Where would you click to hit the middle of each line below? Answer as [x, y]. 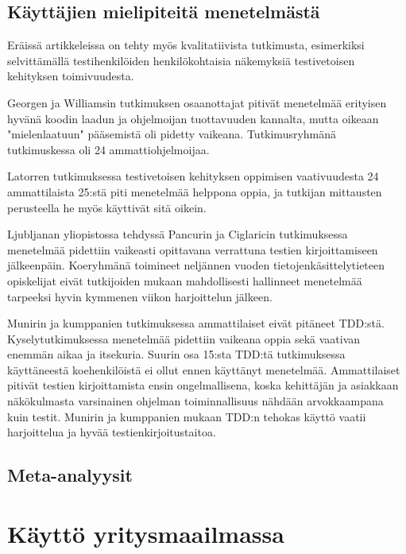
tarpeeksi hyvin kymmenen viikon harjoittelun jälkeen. [140, 296]
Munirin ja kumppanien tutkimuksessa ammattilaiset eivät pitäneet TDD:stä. [196, 323]
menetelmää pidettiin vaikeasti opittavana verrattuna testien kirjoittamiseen [193, 249]
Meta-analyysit [70, 475]
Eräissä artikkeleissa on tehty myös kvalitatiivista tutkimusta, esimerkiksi [186, 45]
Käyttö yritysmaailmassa [146, 533]
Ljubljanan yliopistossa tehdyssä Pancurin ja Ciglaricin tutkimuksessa [178, 234]
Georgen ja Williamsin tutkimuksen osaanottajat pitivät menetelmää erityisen [197, 102]
